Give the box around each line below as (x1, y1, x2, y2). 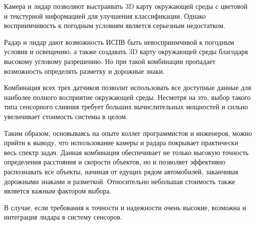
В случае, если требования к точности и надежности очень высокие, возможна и (4, 202, 246, 212)
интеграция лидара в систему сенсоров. (4, 212, 122, 222)
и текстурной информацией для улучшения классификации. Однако (4, 10, 206, 21)
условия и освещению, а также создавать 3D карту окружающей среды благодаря (4, 46, 248, 57)
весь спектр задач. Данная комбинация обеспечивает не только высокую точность (4, 147, 249, 157)
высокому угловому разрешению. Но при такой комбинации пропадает (4, 56, 216, 66)
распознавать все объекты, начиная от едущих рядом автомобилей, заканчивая (4, 166, 238, 176)
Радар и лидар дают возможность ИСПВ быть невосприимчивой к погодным (4, 36, 234, 47)
